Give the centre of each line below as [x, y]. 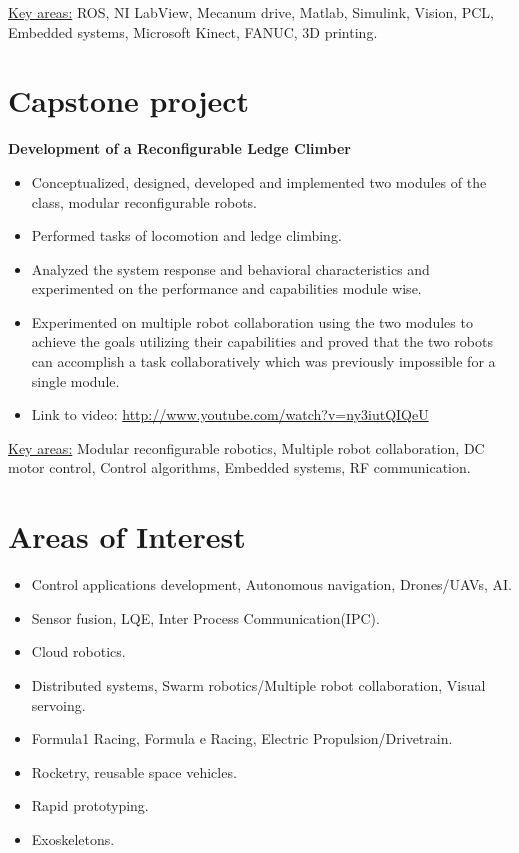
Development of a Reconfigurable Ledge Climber [179, 148]
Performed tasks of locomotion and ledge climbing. [186, 235]
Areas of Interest [127, 536]
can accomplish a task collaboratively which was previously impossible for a [263, 361]
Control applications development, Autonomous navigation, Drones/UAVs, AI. [271, 584]
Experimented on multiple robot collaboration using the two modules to [252, 321]
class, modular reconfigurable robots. [144, 201]
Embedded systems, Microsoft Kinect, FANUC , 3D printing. [193, 31]
